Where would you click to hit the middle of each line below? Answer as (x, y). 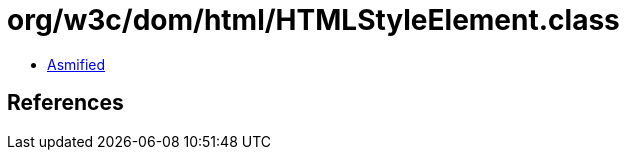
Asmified (76, 64)
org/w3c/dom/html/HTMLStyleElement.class (313, 20)
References (65, 103)
